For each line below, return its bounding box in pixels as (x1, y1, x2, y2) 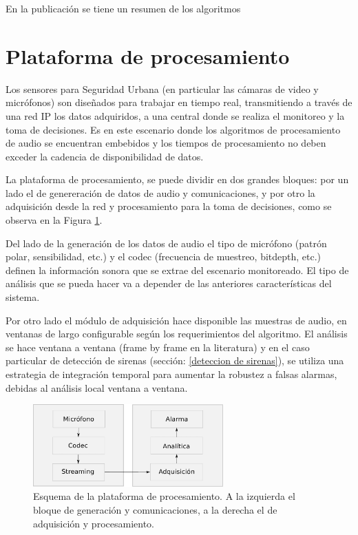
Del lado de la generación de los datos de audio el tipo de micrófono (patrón (6, 235, 327, 250)
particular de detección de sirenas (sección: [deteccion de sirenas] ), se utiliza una (6, 353, 344, 368)
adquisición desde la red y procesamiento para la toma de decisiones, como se (6, 199, 332, 213)
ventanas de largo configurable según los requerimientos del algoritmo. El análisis (6, 326, 348, 341)
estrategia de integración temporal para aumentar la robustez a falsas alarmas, (6, 367, 337, 381)
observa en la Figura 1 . (6, 213, 103, 227)
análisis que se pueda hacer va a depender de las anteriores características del (6, 276, 332, 291)
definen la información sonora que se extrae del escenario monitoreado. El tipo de (6, 262, 349, 277)
